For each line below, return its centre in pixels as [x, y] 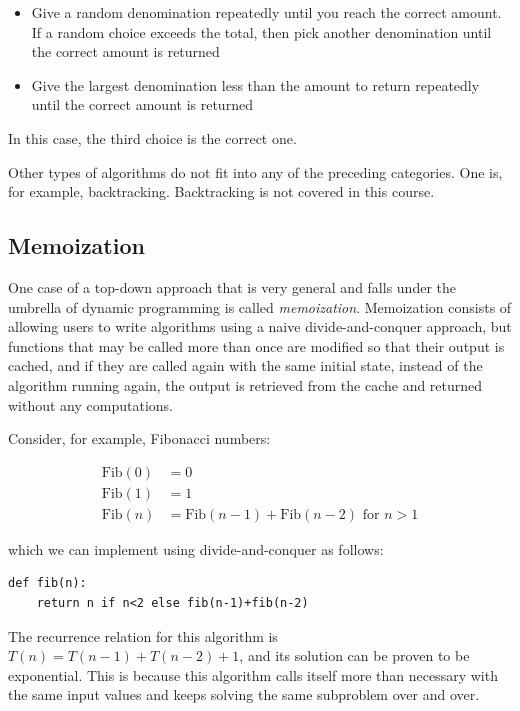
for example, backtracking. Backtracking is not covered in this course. [221, 191]
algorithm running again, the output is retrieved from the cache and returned [245, 384]
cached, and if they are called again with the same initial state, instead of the [245, 365]
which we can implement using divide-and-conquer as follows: [196, 548]
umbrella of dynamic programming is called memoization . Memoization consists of [260, 306]
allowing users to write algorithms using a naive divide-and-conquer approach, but [260, 326]
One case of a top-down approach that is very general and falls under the [232, 286]
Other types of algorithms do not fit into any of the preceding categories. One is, [255, 171]
